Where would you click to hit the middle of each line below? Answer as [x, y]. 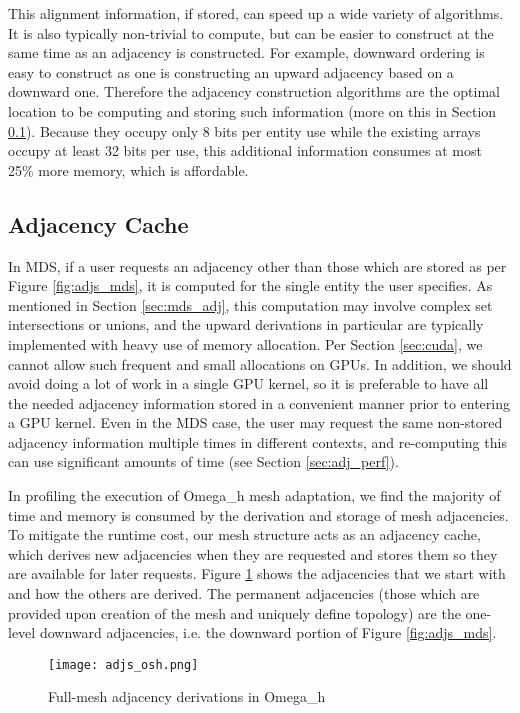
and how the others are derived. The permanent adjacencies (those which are [244, 593]
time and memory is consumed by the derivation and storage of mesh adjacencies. [258, 514]
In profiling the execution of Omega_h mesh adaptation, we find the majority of [254, 495]
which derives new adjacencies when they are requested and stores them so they [253, 553]
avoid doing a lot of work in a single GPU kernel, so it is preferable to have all [248, 383]
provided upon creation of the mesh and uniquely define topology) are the [234, 612]
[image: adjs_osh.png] [123, 664]
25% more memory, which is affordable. [128, 169]
